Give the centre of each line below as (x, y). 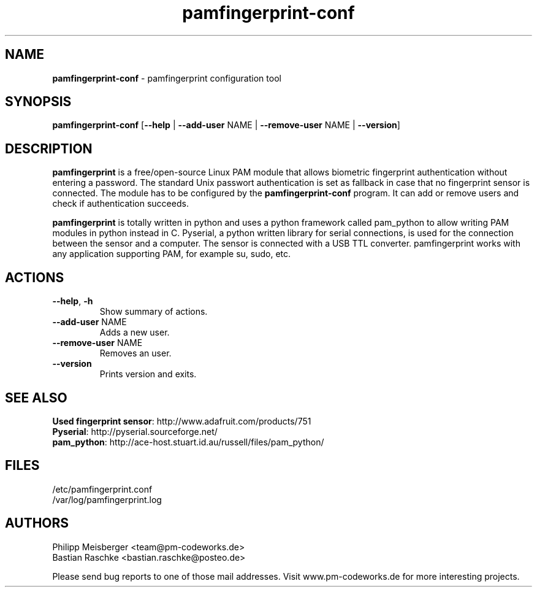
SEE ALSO (36, 398)
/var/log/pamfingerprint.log (107, 499)
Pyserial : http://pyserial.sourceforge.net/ (135, 431)
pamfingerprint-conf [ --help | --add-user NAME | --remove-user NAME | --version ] (226, 125)
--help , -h (73, 301)
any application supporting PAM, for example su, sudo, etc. (172, 254)
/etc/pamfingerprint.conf (102, 489)
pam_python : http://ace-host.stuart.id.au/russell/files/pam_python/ (188, 442)
